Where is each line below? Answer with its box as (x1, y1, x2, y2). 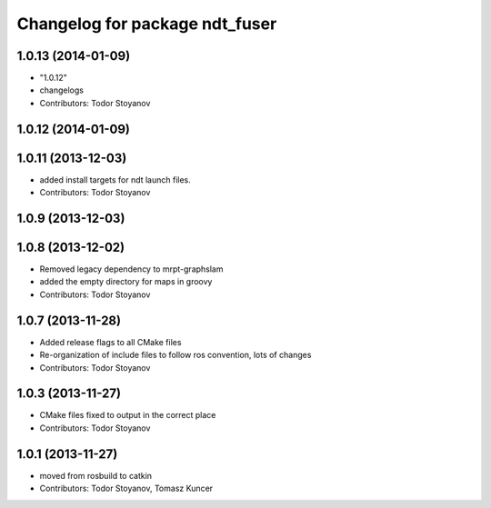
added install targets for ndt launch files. (39, 174, 191, 185)
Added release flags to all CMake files (39, 336, 182, 347)
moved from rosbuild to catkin (39, 470, 153, 481)
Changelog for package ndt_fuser (16, 14, 277, 34)
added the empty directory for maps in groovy (39, 276, 213, 287)
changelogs (39, 85, 84, 95)
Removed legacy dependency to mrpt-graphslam (39, 264, 224, 274)
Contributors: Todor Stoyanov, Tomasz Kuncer (39, 483, 214, 494)
